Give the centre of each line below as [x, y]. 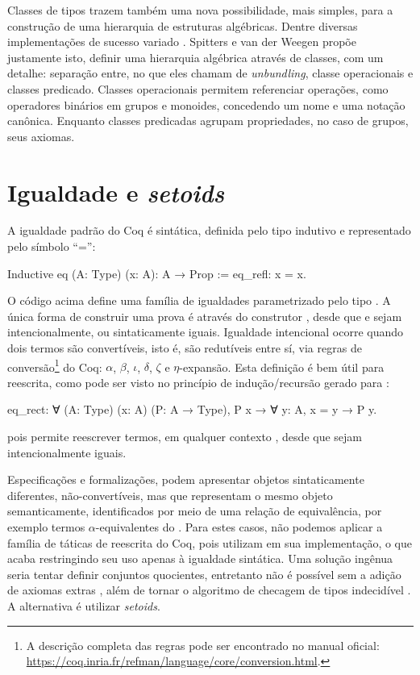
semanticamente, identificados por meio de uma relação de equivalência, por [195, 511]
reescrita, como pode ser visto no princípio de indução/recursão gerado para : [198, 382]
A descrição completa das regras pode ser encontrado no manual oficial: [203, 645]
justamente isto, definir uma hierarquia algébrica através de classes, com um [195, 57]
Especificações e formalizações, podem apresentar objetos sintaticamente [186, 479]
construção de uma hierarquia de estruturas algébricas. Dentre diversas [183, 25]
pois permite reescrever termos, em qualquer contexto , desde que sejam [185, 437]
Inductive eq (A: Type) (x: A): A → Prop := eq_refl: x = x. [157, 273]
